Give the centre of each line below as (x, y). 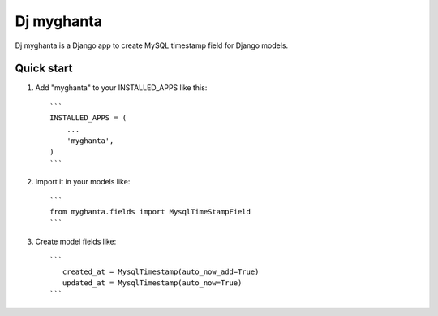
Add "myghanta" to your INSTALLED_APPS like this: (121, 88)
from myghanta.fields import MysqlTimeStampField (150, 212)
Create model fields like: (76, 241)
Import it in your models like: (83, 182)
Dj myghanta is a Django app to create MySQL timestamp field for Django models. (152, 45)
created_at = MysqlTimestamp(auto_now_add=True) (161, 271)
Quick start (44, 69)
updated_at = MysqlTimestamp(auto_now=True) (152, 283)
